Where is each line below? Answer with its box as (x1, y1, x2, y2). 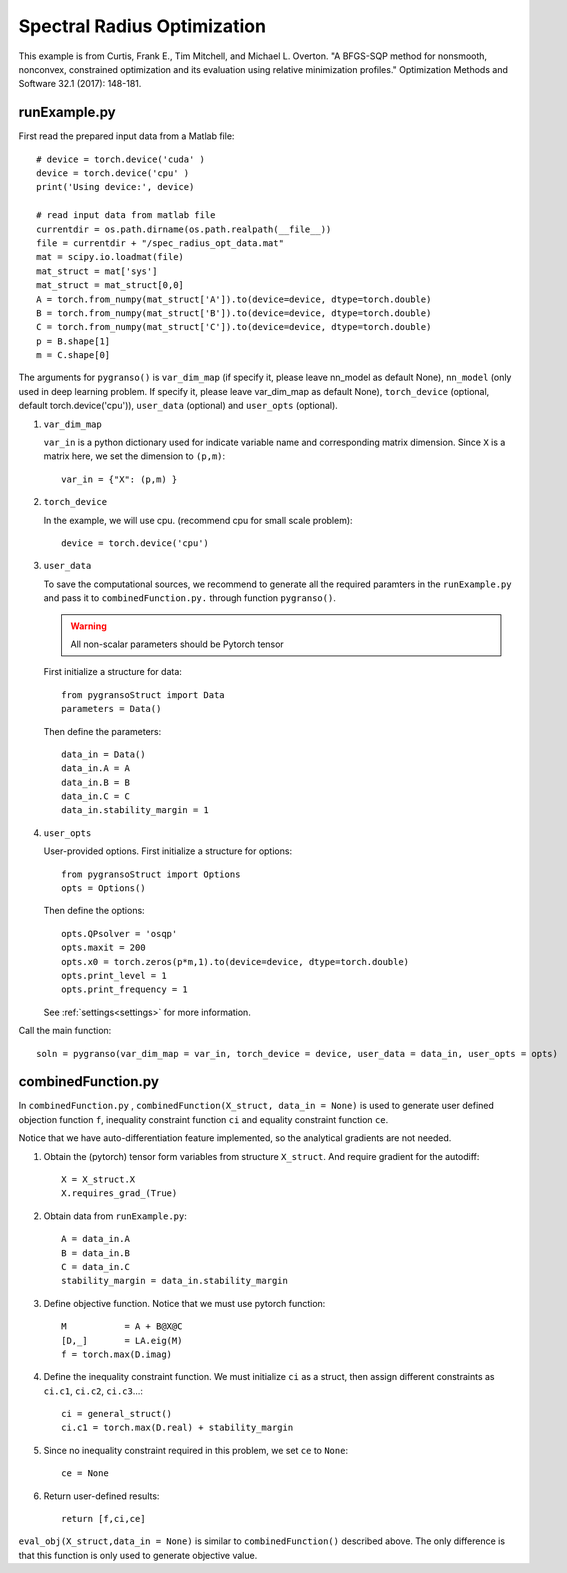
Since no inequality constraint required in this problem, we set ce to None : (43, 1444, 349, 1456)
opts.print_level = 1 (61, 970, 167, 981)
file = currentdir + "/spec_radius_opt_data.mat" (36, 237, 285, 249)
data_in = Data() (61, 748, 146, 760)
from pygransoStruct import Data (61, 689, 225, 700)
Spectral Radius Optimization (18, 15, 267, 37)
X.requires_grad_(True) (61, 1188, 178, 1199)
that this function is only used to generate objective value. (18, 1549, 258, 1561)
